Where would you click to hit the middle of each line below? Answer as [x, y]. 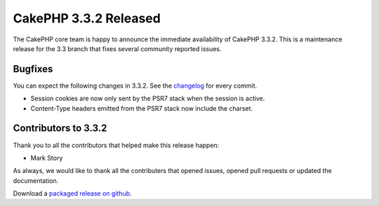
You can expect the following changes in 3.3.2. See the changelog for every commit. [135, 85]
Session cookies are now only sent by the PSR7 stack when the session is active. [148, 99]
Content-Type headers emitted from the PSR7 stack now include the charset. [141, 108]
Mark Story [47, 158]
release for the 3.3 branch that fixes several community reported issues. [117, 48]
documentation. [36, 180]
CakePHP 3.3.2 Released [87, 18]
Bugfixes [33, 69]
